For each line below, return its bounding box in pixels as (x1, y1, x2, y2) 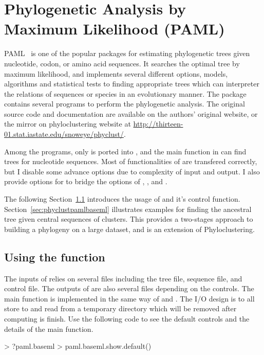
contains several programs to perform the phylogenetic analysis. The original (4, 98, 245, 109)
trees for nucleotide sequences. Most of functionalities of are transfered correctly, (4, 156, 257, 167)
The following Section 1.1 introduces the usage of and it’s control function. (4, 193, 240, 204)
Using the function (4, 248, 105, 264)
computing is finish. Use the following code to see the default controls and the (4, 313, 250, 324)
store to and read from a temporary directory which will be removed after (4, 303, 237, 314)
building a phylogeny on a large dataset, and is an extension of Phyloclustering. (4, 223, 255, 234)
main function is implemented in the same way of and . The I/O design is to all (4, 293, 255, 304)
